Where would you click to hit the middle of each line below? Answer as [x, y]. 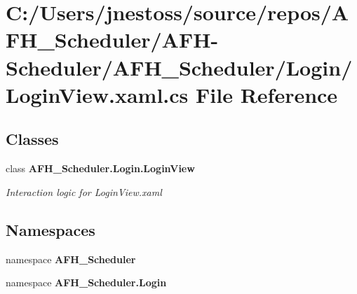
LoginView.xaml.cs [97, 94]
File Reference [267, 94]
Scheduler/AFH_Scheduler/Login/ [179, 67]
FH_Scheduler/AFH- [112, 40]
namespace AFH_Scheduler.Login [86, 282]
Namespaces [50, 229]
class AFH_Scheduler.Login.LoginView [100, 168]
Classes [32, 139]
